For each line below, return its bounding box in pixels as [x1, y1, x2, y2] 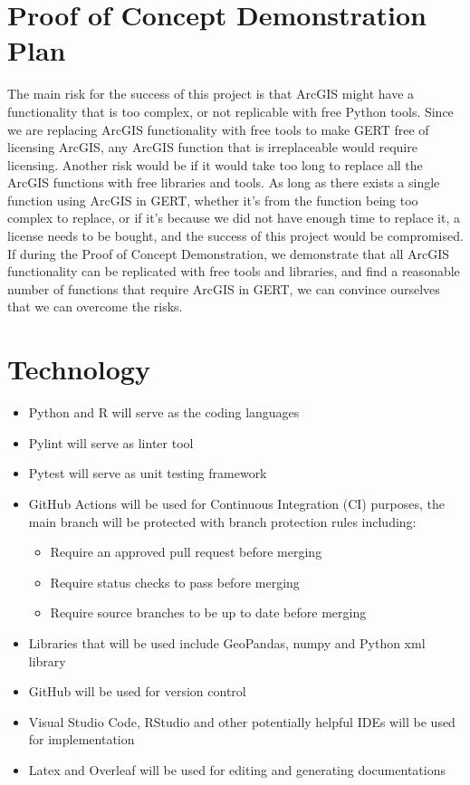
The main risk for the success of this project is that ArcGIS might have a [7, 84, 415, 103]
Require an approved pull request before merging [50, 542, 322, 561]
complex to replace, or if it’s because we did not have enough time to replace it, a [7, 208, 460, 227]
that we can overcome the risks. [7, 297, 183, 316]
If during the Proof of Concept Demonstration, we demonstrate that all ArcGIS [7, 244, 450, 263]
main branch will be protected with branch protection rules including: [28, 512, 417, 531]
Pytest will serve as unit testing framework [28, 464, 267, 483]
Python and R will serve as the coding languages [28, 403, 300, 422]
